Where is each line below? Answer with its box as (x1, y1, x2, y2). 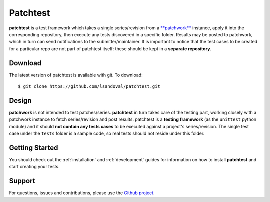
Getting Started (9, 143, 58, 152)
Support (9, 177, 35, 185)
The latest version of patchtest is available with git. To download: (9, 72, 143, 78)
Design (9, 96, 32, 105)
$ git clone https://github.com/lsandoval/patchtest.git (18, 84, 161, 89)
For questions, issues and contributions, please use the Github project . (9, 190, 155, 196)
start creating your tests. (9, 164, 60, 170)
